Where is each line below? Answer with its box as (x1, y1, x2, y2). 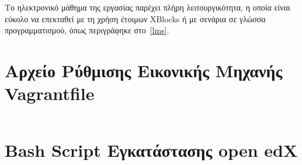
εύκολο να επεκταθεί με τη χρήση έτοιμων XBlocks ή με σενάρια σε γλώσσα (5, 12, 266, 25)
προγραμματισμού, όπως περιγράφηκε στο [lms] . (5, 24, 169, 36)
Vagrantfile (5, 81, 95, 105)
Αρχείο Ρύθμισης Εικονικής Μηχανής (5, 58, 283, 82)
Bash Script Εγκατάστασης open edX (5, 138, 298, 162)
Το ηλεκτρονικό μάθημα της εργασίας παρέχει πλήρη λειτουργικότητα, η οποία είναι (5, 1, 290, 13)
